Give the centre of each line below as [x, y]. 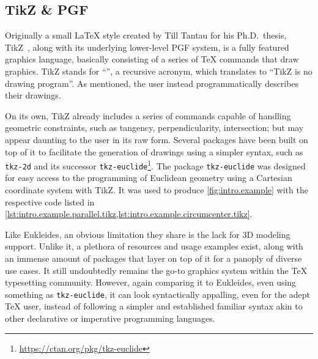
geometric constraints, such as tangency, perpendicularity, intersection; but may [154, 128]
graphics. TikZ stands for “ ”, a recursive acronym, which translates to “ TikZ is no [159, 71]
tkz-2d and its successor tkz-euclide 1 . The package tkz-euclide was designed [155, 165]
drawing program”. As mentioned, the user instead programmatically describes [152, 83]
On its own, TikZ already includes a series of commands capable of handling [148, 115]
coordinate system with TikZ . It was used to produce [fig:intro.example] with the [157, 190]
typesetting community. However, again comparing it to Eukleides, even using [151, 282]
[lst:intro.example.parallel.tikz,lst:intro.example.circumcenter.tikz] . [129, 214]
